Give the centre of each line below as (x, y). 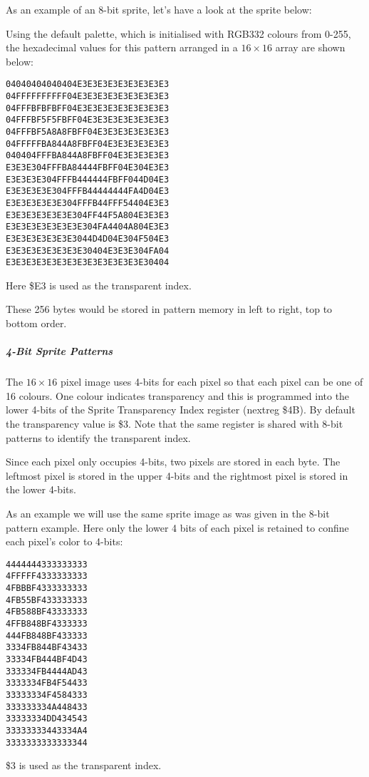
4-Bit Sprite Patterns (59, 351)
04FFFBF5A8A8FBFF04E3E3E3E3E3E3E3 (88, 132)
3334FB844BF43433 (47, 648)
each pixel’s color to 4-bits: (64, 541)
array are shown (310, 47)
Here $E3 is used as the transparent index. (99, 285)
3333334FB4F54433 (47, 683)
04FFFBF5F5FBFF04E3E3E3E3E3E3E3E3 (88, 120)
